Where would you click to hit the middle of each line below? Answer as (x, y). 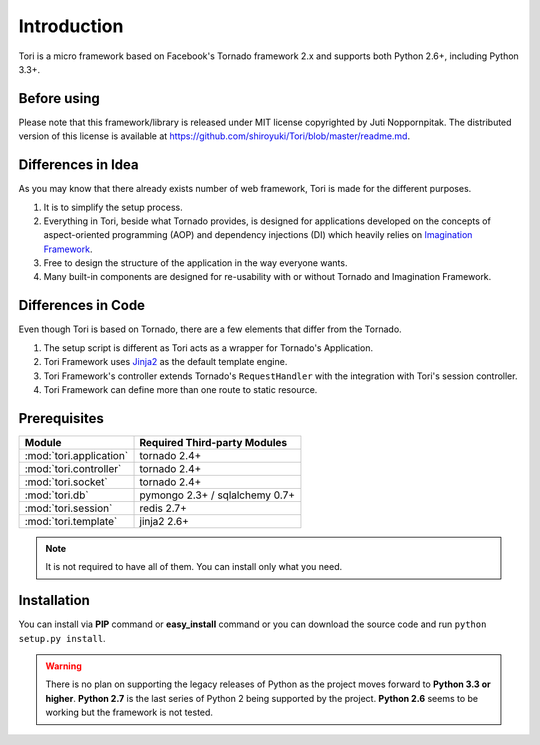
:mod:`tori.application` (76, 455)
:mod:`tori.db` (56, 495)
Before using (59, 98)
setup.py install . (62, 638)
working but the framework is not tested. (129, 712)
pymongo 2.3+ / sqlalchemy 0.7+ (217, 495)
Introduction (71, 26)
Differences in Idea (78, 165)
